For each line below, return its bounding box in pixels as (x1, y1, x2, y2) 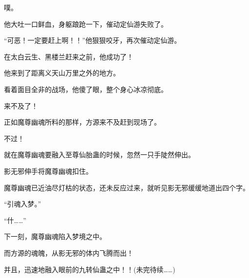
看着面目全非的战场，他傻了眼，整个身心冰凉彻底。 (4, 84, 168, 94)
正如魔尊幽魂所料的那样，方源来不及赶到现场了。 (4, 117, 161, 127)
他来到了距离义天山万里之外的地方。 (4, 68, 120, 78)
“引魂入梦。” (4, 199, 41, 209)
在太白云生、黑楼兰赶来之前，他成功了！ (4, 51, 134, 61)
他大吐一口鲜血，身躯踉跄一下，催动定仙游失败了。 (4, 19, 168, 29)
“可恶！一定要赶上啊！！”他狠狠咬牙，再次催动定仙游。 (4, 35, 181, 45)
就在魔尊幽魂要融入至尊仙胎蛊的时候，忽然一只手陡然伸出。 (4, 149, 195, 160)
